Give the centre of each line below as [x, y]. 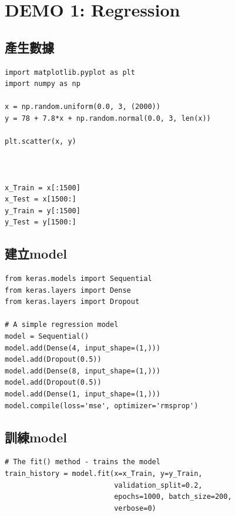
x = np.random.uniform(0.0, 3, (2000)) [83, 107]
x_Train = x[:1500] [43, 188]
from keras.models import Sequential [78, 279]
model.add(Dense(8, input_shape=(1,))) [83, 371]
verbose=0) [135, 508]
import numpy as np [43, 84]
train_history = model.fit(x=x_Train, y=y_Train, [104, 474]
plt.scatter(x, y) [41, 142]
